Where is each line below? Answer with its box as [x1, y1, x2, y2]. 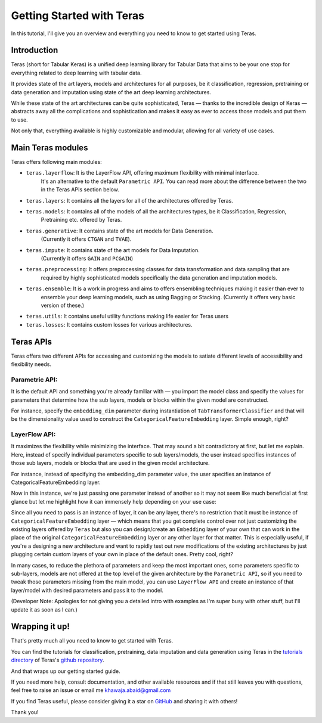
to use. [11, 116, 28, 123]
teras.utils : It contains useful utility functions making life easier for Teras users [26, 313, 229, 320]
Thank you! [11, 709, 39, 716]
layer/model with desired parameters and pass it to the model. [11, 587, 163, 594]
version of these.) [41, 302, 85, 309]
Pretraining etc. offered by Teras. [41, 216, 122, 224]
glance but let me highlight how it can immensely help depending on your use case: [11, 498, 217, 505]
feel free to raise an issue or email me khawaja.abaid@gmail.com [11, 687, 171, 694]
